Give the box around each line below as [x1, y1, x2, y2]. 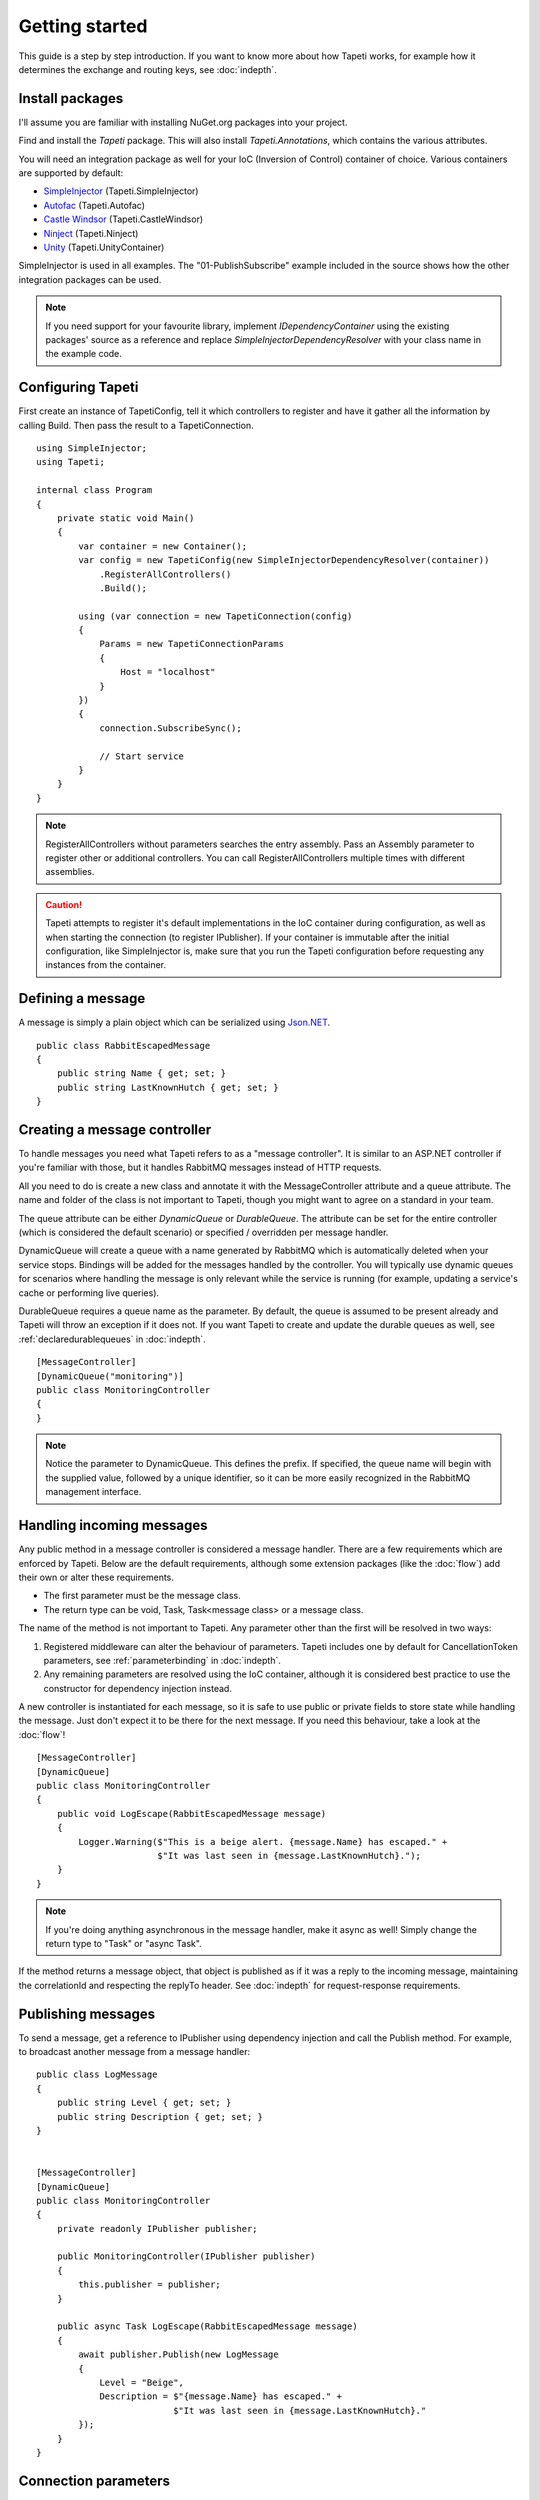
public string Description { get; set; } [56, 2111, 264, 2122]
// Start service [99, 750, 185, 762]
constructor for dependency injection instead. [43, 1682, 232, 1694]
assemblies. [45, 866, 95, 878]
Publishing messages [18, 2005, 156, 2022]
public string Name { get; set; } [56, 1068, 227, 1079]
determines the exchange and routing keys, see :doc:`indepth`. [18, 63, 277, 75]
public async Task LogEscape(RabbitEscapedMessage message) [56, 2321, 359, 2332]
